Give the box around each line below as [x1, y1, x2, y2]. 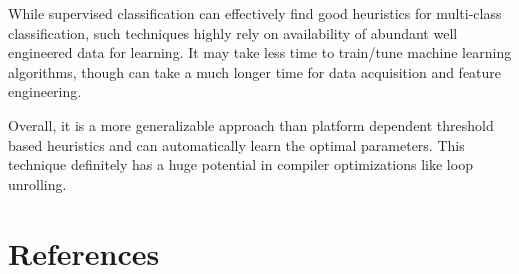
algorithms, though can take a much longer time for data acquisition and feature [8, 61, 502, 82]
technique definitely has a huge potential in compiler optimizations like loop [8, 154, 473, 175]
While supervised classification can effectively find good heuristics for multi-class [8, 3, 502, 23]
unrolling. [8, 173, 67, 194]
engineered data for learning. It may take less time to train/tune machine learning [8, 42, 512, 63]
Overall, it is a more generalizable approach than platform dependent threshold [8, 114, 494, 135]
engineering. [8, 81, 82, 102]
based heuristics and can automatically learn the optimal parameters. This [8, 134, 465, 155]
